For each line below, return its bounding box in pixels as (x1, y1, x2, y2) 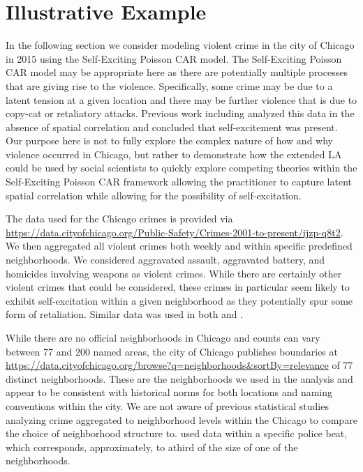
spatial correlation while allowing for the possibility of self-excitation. (6, 188, 302, 202)
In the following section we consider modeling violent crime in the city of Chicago (6, 38, 355, 52)
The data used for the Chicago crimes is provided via (6, 211, 233, 226)
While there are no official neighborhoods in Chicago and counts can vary (6, 330, 320, 344)
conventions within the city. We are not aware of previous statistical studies (6, 398, 329, 413)
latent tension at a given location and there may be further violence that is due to (6, 92, 357, 107)
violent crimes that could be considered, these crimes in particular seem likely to (6, 280, 350, 294)
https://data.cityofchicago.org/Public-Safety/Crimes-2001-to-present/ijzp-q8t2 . (6, 224, 343, 239)
